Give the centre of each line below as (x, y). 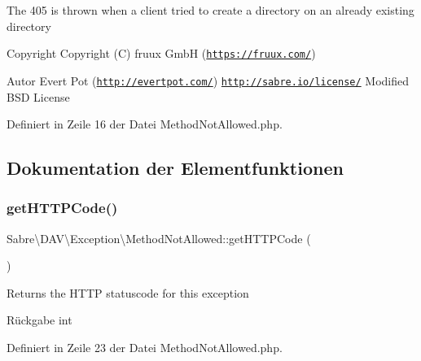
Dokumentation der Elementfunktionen (175, 168)
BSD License (38, 96)
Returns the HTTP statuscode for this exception (128, 292)
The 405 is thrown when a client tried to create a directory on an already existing (210, 10)
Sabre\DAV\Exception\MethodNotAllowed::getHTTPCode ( (159, 238)
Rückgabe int (39, 320)
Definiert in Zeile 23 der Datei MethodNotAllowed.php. (145, 348)
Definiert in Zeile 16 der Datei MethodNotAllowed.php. (145, 124)
